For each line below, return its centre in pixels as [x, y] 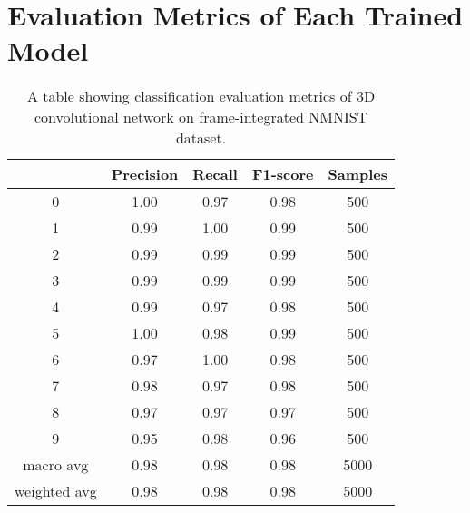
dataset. [201, 138]
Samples [358, 174]
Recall [215, 174]
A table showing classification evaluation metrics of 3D [201, 96]
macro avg [56, 465]
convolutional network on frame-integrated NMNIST [201, 117]
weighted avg [56, 491]
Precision [145, 174]
